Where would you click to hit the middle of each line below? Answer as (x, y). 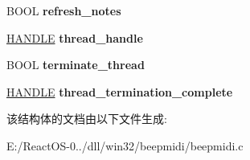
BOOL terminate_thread (76, 65)
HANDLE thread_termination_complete (120, 91)
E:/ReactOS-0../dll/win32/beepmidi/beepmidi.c (125, 145)
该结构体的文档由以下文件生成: (87, 119)
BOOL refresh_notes (64, 10)
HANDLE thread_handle (75, 37)
